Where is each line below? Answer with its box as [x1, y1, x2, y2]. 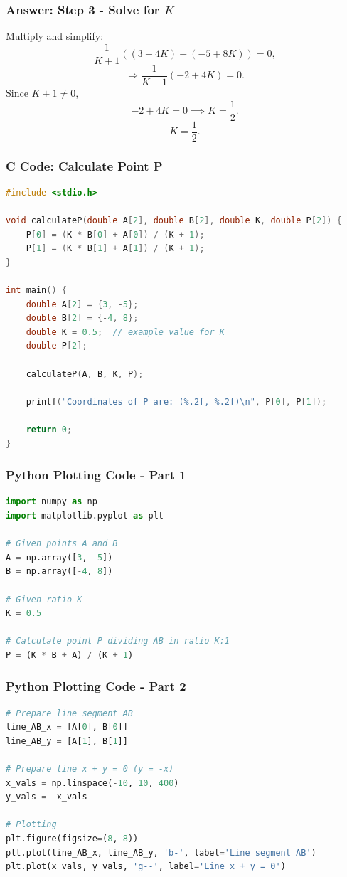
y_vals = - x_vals [6, 792, 87, 802]
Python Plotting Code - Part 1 [6, 466, 186, 484]
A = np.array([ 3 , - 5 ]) [6, 552, 113, 563]
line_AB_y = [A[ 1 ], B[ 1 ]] [6, 735, 128, 746]
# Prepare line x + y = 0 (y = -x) [6, 764, 174, 775]
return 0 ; [26, 424, 73, 435]
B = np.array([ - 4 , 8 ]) [6, 566, 113, 577]
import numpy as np [6, 496, 97, 507]
